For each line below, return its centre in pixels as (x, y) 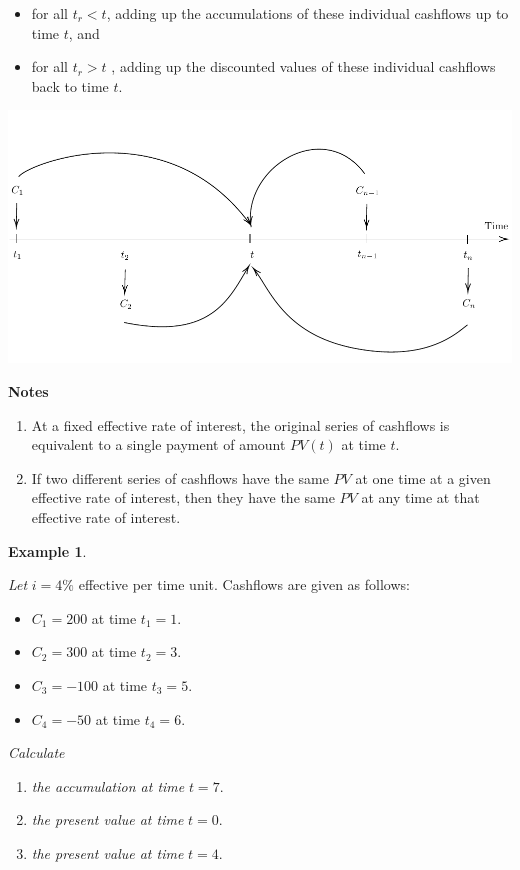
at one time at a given (423, 477)
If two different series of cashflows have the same (180, 477)
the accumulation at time (108, 785)
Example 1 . (47, 550)
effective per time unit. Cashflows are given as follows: (244, 584)
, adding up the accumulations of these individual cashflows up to (307, 13)
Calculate (36, 752)
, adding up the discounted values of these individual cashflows (303, 66)
